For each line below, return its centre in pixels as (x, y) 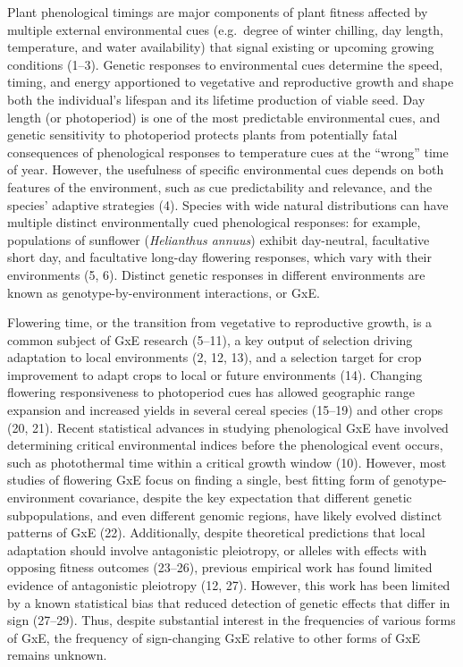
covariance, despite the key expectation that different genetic (245, 498)
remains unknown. (57, 655)
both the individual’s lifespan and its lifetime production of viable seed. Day (216, 99)
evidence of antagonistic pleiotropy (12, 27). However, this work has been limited (229, 585)
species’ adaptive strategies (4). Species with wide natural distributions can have (228, 204)
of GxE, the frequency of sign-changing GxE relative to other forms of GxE (214, 637)
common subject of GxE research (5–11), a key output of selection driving (210, 339)
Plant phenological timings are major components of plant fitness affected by (218, 12)
